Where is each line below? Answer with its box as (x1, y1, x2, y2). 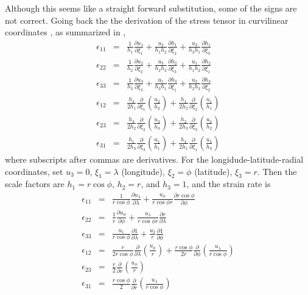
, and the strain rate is (186, 177, 271, 190)
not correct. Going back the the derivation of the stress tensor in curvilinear (5, 13, 289, 26)
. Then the (257, 165, 297, 177)
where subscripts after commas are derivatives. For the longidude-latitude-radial (5, 152, 304, 165)
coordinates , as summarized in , (5, 26, 126, 38)
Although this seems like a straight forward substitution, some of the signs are (5, 2, 297, 14)
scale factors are (5, 177, 65, 190)
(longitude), (121, 165, 165, 177)
